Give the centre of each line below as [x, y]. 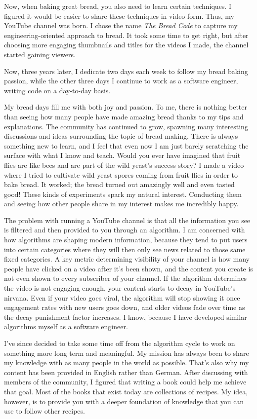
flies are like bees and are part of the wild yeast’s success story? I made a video [124, 165]
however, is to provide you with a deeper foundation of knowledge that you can [124, 401]
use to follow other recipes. [44, 411]
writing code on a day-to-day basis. [57, 90]
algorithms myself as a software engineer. [66, 326]
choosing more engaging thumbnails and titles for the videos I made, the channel [126, 45]
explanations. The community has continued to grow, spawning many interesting [126, 126]
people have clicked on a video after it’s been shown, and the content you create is [128, 268]
